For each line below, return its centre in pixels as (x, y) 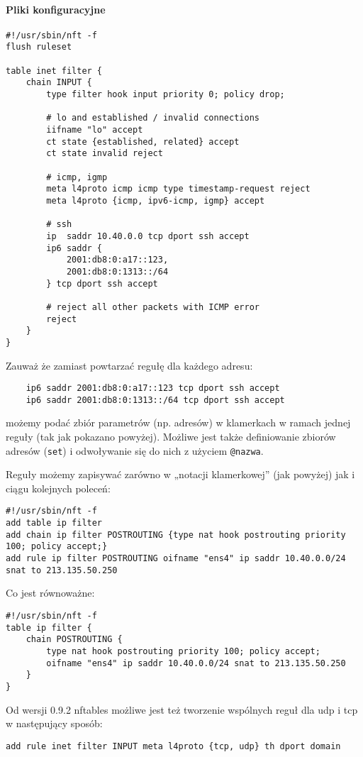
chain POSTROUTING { (74, 640)
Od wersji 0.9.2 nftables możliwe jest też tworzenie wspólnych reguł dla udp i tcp (182, 709)
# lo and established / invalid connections (153, 118)
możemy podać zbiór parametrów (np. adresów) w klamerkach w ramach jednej (178, 422)
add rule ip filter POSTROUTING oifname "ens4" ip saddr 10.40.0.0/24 (176, 559)
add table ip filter (54, 523)
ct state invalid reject (105, 154)
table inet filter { (54, 71)
